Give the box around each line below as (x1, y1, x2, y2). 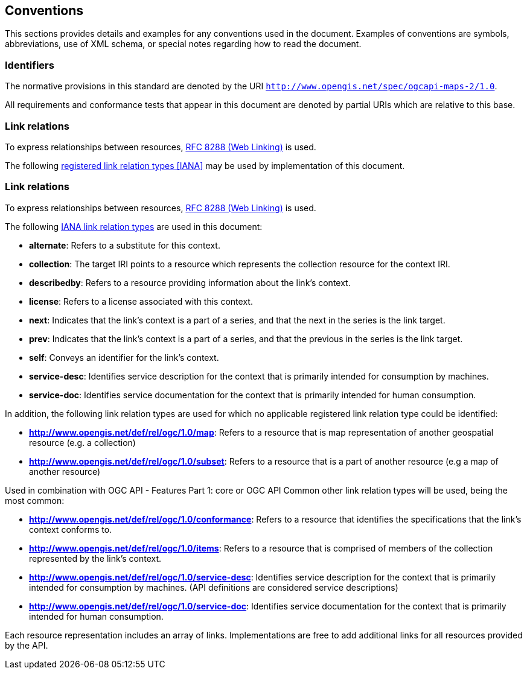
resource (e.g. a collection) (29, 437, 136, 448)
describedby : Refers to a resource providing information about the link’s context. (29, 277, 351, 288)
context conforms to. (29, 524, 112, 535)
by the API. (5, 640, 48, 650)
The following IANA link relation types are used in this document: (5, 221, 263, 232)
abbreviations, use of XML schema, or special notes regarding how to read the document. (5, 39, 362, 49)
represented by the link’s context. (29, 553, 162, 564)
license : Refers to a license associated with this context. (29, 296, 253, 307)
